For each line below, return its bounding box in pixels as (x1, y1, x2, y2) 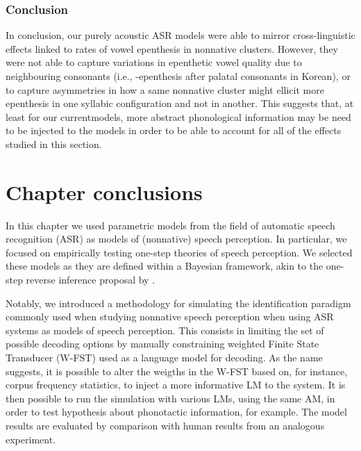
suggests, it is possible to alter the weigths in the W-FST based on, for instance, (6, 363, 348, 378)
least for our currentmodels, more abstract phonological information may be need (6, 109, 351, 124)
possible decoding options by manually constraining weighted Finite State (6, 336, 319, 351)
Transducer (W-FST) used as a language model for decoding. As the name (6, 350, 323, 365)
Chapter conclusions (6, 177, 203, 206)
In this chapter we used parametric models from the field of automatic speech (6, 218, 335, 232)
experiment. (6, 432, 56, 446)
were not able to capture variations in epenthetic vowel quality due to (6, 55, 302, 69)
